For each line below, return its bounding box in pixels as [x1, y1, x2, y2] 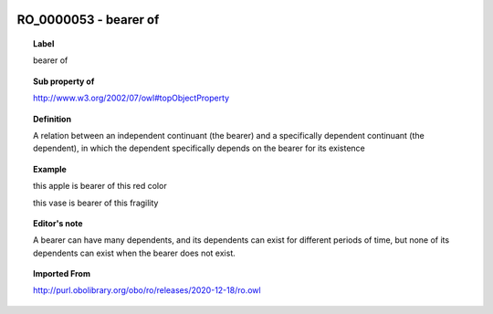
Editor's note [33, 217, 83, 228]
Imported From [33, 268, 91, 279]
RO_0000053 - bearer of [16, 12, 160, 27]
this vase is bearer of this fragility [33, 197, 159, 208]
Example [33, 163, 68, 174]
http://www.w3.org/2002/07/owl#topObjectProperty [33, 92, 230, 104]
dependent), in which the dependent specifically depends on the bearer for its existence [33, 142, 365, 154]
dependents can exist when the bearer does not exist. [33, 247, 236, 258]
